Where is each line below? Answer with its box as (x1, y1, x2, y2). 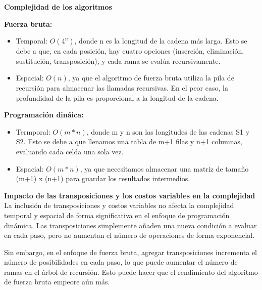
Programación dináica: (4, 109, 84, 120)
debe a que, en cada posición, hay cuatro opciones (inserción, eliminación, (16, 46, 244, 56)
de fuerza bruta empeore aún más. (4, 276, 110, 287)
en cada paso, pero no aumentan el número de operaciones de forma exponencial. (4, 230, 255, 240)
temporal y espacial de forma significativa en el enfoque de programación (4, 210, 230, 220)
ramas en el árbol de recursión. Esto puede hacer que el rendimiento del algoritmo (4, 266, 258, 277)
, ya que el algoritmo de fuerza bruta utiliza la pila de (68, 72, 234, 83)
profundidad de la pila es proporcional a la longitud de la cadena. (16, 92, 219, 103)
